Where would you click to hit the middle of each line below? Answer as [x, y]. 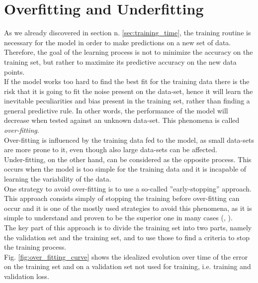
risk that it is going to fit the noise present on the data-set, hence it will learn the [129, 91]
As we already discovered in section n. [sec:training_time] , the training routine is [128, 33]
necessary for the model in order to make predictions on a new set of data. [118, 42]
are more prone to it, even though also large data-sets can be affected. [111, 149]
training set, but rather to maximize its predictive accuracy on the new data [120, 61]
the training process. [35, 247]
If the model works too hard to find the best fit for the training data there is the [127, 81]
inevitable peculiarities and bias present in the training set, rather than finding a [127, 101]
